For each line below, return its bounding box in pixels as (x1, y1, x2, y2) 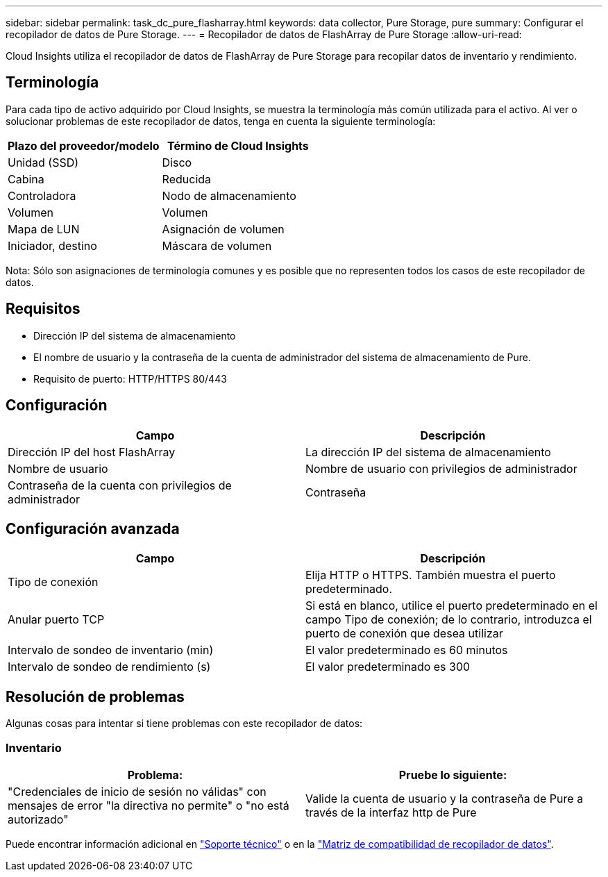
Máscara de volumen (162, 238, 272, 253)
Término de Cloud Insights (167, 138, 309, 153)
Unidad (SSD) (8, 155, 79, 169)
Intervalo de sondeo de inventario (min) (8, 643, 214, 658)
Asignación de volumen (162, 222, 285, 236)
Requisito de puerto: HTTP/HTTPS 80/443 (33, 372, 227, 385)
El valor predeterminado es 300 (305, 660, 471, 674)
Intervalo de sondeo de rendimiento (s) (8, 660, 211, 674)
